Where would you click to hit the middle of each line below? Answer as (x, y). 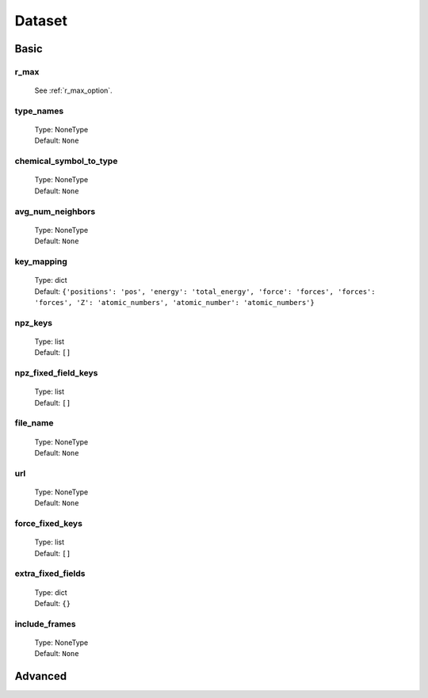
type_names (39, 111)
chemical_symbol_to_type (66, 161)
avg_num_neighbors (55, 212)
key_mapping (41, 261)
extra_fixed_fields (50, 574)
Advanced (41, 676)
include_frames (45, 624)
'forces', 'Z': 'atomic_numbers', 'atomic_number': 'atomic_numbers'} (174, 302)
